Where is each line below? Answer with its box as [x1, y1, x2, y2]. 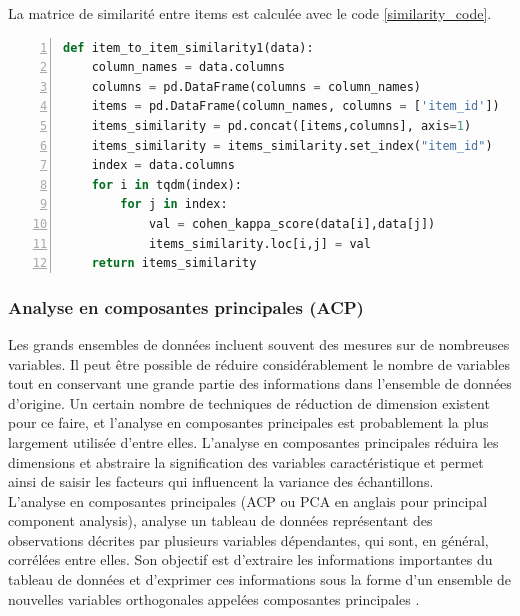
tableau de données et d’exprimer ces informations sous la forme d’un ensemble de [8, 569, 512, 590]
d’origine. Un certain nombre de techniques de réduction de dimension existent [8, 392, 490, 413]
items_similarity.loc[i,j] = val [148, 236, 371, 251]
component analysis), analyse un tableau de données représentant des [8, 510, 433, 531]
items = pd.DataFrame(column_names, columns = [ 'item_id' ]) [91, 99, 500, 114]
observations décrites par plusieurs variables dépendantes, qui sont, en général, [8, 529, 489, 550]
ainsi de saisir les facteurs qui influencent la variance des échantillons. [8, 471, 434, 492]
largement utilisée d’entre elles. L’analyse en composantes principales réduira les [8, 431, 499, 452]
